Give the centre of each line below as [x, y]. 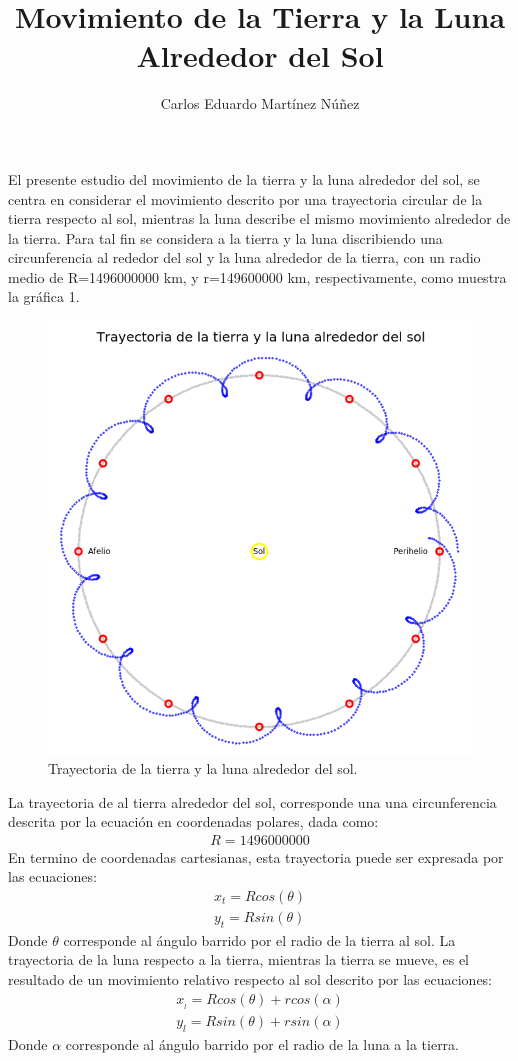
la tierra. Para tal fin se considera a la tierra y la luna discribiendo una [225, 237]
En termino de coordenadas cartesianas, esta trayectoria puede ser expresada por [256, 856]
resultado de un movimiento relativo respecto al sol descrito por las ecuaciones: [250, 978]
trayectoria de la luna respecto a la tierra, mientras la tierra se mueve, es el [238, 959]
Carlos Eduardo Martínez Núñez [260, 103]
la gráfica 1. [44, 296]
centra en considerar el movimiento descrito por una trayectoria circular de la [245, 198]
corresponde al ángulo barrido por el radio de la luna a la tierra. [262, 1044]
